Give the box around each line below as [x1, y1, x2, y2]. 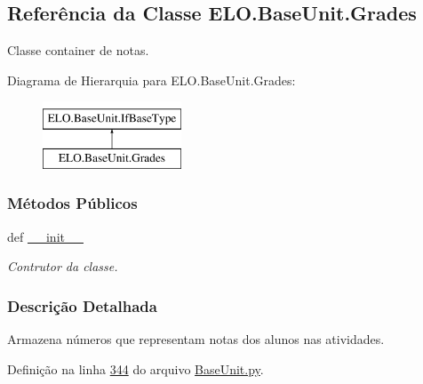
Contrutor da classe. [7, 257, 118, 276]
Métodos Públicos [7, 192, 138, 214]
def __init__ [7, 227, 84, 245]
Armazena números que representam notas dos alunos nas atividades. [7, 330, 385, 348]
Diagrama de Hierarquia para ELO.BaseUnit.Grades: [7, 70, 296, 89]
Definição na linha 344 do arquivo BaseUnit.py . [7, 359, 264, 378]
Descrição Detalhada [7, 294, 157, 316]
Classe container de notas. [7, 41, 149, 60]
